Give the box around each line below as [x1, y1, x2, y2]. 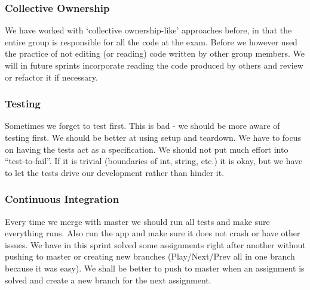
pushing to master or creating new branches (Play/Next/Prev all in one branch [5, 250, 295, 263]
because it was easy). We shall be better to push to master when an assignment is [5, 261, 305, 274]
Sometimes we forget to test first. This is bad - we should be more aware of [5, 119, 280, 132]
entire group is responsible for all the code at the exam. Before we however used [5, 35, 297, 48]
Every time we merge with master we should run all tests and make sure [5, 215, 270, 227]
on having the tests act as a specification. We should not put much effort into [5, 143, 288, 155]
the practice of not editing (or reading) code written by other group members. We [5, 47, 305, 60]
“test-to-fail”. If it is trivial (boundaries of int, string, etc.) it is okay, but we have [5, 155, 303, 167]
